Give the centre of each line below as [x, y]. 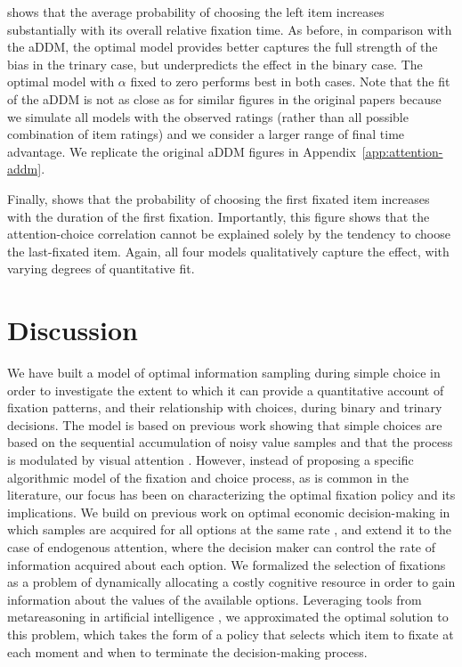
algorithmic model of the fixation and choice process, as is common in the [208, 477]
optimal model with [61, 81]
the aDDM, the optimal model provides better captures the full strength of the [223, 47]
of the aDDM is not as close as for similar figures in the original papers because [224, 98]
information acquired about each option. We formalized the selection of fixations [227, 564]
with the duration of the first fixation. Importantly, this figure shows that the [219, 216]
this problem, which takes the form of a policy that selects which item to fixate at [231, 634]
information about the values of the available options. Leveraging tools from [215, 599]
